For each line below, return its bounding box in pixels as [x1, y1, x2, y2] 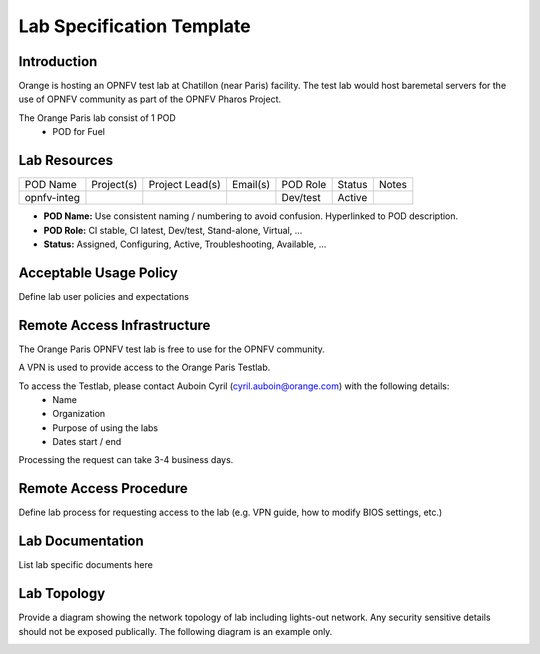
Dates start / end [52, 436, 122, 448]
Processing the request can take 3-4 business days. [18, 454, 234, 466]
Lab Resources [18, 152, 114, 169]
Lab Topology [18, 585, 106, 602]
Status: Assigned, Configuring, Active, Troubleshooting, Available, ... [43, 238, 327, 250]
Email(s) [231, 178, 270, 192]
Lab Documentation [18, 533, 144, 550]
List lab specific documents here [18, 559, 154, 571]
